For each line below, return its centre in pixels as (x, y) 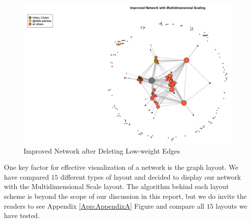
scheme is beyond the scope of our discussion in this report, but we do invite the (125, 196)
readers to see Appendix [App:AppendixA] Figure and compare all (104, 206)
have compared (27, 176)
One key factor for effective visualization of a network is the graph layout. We (121, 167)
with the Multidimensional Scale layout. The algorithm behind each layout (117, 186)
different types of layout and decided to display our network (151, 176)
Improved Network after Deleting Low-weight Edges (102, 150)
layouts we (232, 206)
